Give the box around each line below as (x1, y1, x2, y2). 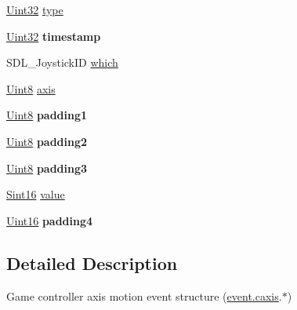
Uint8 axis (6, 80, 56, 97)
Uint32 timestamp (6, 27, 101, 44)
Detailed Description (6, 250, 178, 275)
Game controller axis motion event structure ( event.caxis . (6, 287, 282, 304)
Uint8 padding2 (6, 133, 88, 149)
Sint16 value (6, 186, 65, 202)
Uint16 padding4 (6, 212, 93, 228)
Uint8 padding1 (6, 107, 88, 123)
